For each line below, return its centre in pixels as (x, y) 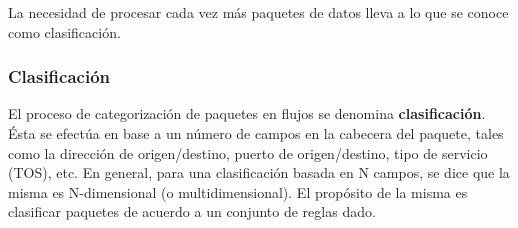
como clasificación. (64, 31)
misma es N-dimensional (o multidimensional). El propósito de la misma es (238, 191)
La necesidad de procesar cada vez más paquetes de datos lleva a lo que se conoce (258, 12)
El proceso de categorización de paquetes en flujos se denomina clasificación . (247, 113)
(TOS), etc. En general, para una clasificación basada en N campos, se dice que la (259, 172)
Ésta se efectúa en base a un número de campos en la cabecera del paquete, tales (256, 133)
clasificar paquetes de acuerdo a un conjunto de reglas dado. (192, 211)
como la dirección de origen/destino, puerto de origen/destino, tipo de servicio (248, 152)
